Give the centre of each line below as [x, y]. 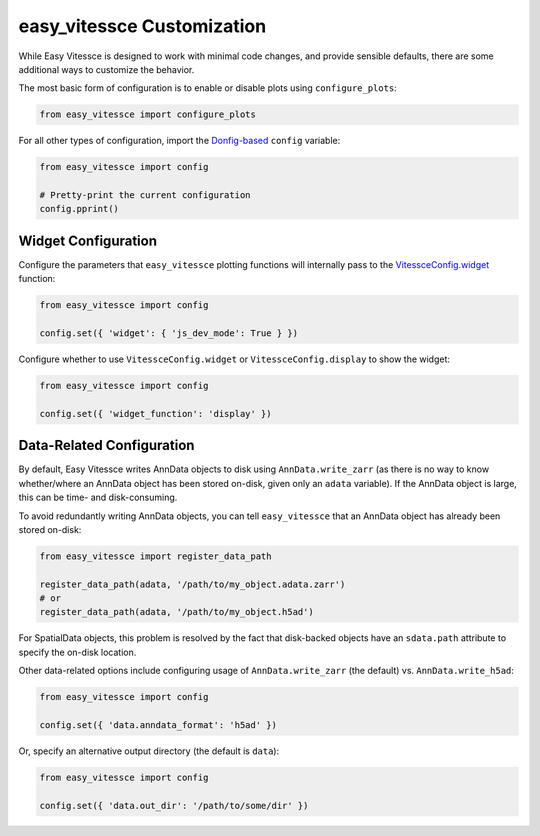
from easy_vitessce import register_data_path [155, 556]
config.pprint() [79, 209]
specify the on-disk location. [77, 652]
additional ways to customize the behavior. [106, 69]
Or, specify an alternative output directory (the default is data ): [149, 751]
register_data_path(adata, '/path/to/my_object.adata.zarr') [192, 584]
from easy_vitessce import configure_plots [148, 114]
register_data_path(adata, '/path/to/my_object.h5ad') [176, 612]
